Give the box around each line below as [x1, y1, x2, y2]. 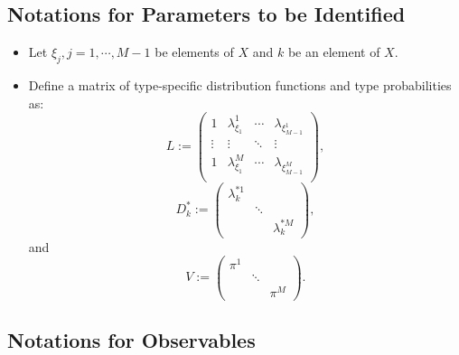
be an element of [287, 42, 380, 61]
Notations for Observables [7, 325, 256, 353]
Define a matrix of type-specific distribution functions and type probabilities [28, 76, 452, 94]
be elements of [155, 42, 234, 61]
